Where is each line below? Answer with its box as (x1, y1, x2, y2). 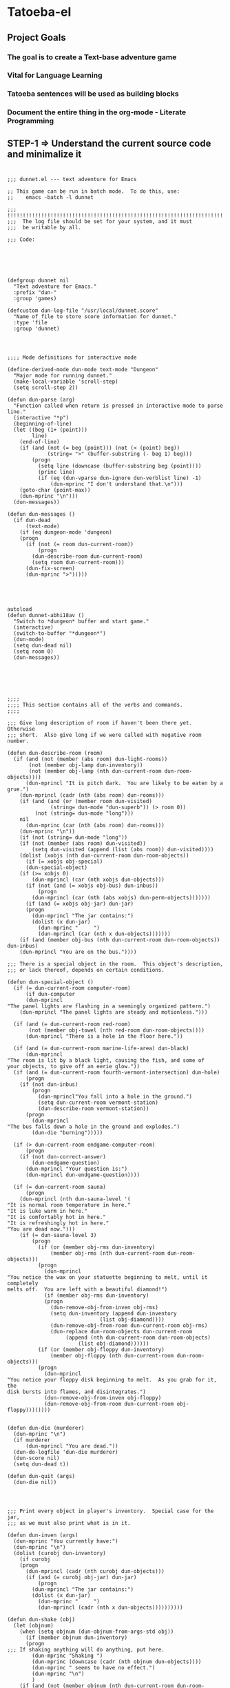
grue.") (7, 786, 30, 793)
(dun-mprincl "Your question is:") (25, 1165, 128, 1172)
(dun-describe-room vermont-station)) (37, 1105, 149, 1112)
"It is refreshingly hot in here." (7, 1220, 109, 1227)
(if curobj (19, 1556, 51, 1563)
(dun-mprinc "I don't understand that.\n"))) (50, 481, 184, 488)
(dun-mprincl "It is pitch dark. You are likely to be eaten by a (25, 780, 224, 786)
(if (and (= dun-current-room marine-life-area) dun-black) (13, 1045, 189, 1052)
